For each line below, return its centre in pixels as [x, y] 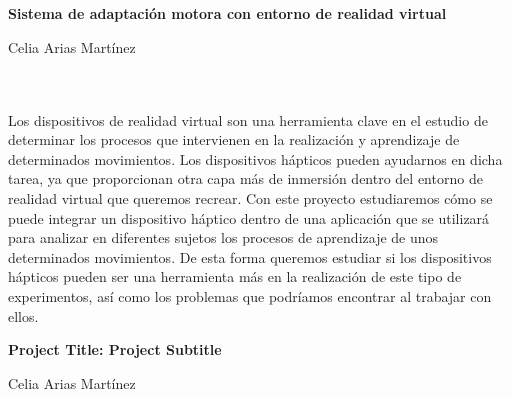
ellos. [23, 315]
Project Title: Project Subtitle [115, 349]
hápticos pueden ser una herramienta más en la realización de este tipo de [235, 276]
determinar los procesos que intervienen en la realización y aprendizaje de [234, 139]
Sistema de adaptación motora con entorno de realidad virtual [227, 13]
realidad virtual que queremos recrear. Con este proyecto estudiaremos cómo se [250, 197]
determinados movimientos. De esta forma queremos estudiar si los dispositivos [250, 256]
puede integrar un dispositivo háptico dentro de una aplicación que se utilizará [249, 217]
